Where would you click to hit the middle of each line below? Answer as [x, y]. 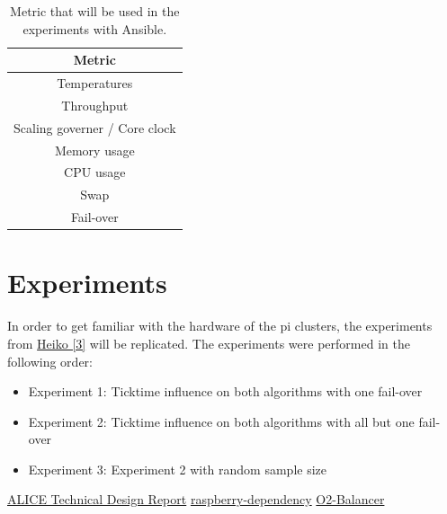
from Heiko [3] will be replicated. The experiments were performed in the [209, 343]
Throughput [95, 105]
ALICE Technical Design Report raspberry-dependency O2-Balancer [196, 499]
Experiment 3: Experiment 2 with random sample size [178, 469]
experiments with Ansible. [95, 28]
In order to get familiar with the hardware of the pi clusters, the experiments [220, 326]
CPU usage [95, 172]
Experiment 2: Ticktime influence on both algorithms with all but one [221, 421]
